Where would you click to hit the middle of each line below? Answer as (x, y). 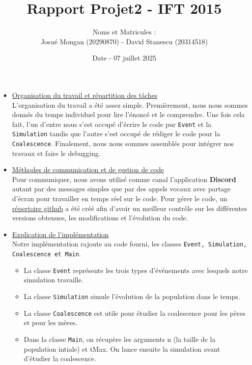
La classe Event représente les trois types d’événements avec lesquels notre (136, 270)
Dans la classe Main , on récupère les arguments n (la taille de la (120, 339)
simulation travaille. (54, 280)
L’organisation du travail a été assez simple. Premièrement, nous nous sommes (130, 105)
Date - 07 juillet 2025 (124, 58)
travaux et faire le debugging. (56, 153)
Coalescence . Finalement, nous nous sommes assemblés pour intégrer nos (123, 143)
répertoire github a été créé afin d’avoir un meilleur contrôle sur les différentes (129, 208)
